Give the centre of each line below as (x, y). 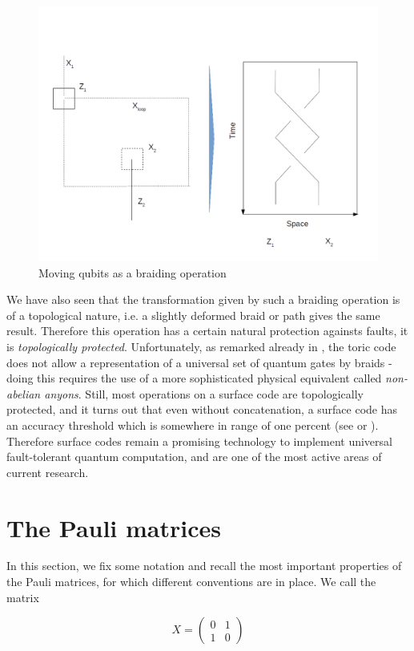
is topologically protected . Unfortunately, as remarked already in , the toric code (201, 346)
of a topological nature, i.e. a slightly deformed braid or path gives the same (193, 315)
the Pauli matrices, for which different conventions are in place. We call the (191, 582)
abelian (24, 393)
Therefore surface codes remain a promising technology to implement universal (199, 441)
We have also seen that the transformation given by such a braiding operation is (203, 299)
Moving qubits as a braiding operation (133, 272)
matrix (23, 597)
